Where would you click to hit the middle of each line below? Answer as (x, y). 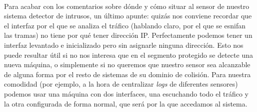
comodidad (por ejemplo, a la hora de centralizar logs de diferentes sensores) (121, 84)
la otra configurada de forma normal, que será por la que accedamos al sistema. (126, 103)
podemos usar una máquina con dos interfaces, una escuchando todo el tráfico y (126, 93)
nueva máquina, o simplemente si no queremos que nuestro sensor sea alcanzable (127, 64)
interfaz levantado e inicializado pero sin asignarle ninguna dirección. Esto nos (124, 45)
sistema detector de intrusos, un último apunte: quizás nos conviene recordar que (128, 16)
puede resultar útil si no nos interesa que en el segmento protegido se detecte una (128, 55)
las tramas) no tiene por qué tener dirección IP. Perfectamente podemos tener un (128, 35)
